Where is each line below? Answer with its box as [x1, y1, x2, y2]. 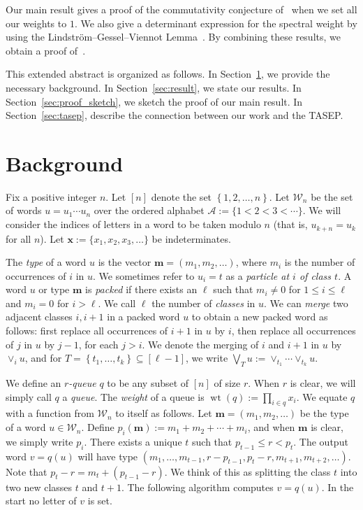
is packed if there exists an [85, 282, 198, 297]
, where [235, 255, 267, 269]
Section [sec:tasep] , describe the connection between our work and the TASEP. [6, 108, 343, 122]
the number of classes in [151, 295, 255, 310]
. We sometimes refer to [93, 268, 195, 283]
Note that [6, 464, 47, 479]
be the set [311, 189, 353, 204]
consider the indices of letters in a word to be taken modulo [6, 217, 261, 232]
